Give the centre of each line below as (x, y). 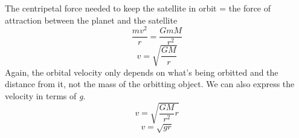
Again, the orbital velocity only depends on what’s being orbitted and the (142, 72)
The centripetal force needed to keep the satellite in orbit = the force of (138, 8)
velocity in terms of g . (45, 96)
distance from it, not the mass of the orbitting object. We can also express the (150, 84)
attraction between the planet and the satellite (91, 20)
